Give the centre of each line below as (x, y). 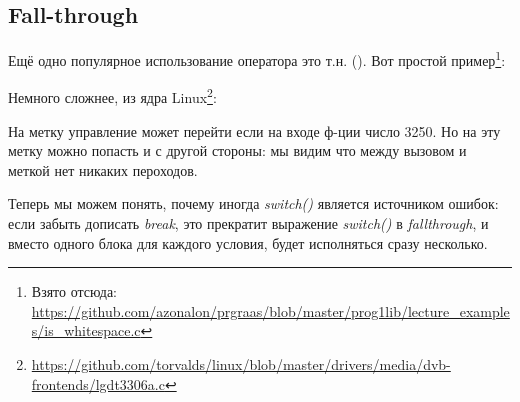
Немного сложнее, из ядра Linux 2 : (112, 96)
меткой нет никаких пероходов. (103, 169)
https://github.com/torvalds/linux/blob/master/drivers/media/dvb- (241, 364)
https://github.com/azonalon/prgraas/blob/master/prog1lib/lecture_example (270, 310)
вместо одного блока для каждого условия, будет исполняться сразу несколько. (248, 242)
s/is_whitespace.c (86, 330)
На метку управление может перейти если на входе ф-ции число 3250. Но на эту (254, 130)
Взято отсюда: (74, 291)
